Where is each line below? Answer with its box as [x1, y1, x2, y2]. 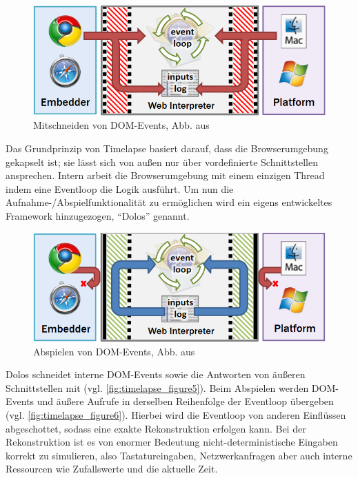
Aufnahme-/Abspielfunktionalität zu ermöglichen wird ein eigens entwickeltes [6, 195, 332, 209]
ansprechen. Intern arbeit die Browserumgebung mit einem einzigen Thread [6, 168, 325, 183]
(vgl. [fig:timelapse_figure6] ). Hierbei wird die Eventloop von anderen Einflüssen [6, 408, 346, 422]
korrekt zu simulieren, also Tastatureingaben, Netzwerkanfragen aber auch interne [6, 448, 352, 462]
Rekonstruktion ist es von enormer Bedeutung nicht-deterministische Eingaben [6, 435, 338, 449]
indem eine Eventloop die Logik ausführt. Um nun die [6, 181, 234, 196]
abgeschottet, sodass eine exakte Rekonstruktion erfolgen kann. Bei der [6, 421, 306, 435]
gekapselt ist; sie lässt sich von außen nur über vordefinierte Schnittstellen [6, 154, 318, 169]
